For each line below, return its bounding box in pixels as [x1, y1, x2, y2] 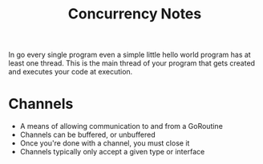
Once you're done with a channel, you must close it [19, 138, 190, 148]
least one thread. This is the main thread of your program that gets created [8, 58, 255, 68]
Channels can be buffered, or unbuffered [19, 130, 156, 140]
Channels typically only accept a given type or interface [19, 147, 205, 157]
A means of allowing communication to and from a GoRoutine [19, 122, 223, 131]
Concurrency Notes [67, 5, 202, 23]
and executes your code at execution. [8, 67, 133, 77]
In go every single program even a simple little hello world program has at [8, 50, 251, 60]
